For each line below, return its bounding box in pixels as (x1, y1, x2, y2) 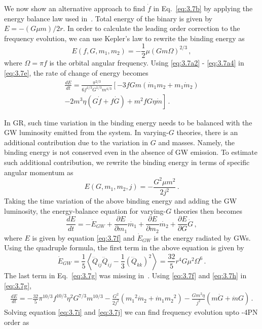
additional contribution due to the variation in (4, 137, 148, 147)
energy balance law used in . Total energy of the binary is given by (4, 13, 212, 23)
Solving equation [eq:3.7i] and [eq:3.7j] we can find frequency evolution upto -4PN (4, 307, 258, 317)
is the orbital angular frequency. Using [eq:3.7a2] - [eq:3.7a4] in (49, 57, 244, 68)
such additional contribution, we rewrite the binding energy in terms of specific (4, 157, 250, 167)
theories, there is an (176, 127, 238, 138)
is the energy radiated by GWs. (154, 232, 251, 243)
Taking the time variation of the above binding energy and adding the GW (4, 195, 237, 206)
